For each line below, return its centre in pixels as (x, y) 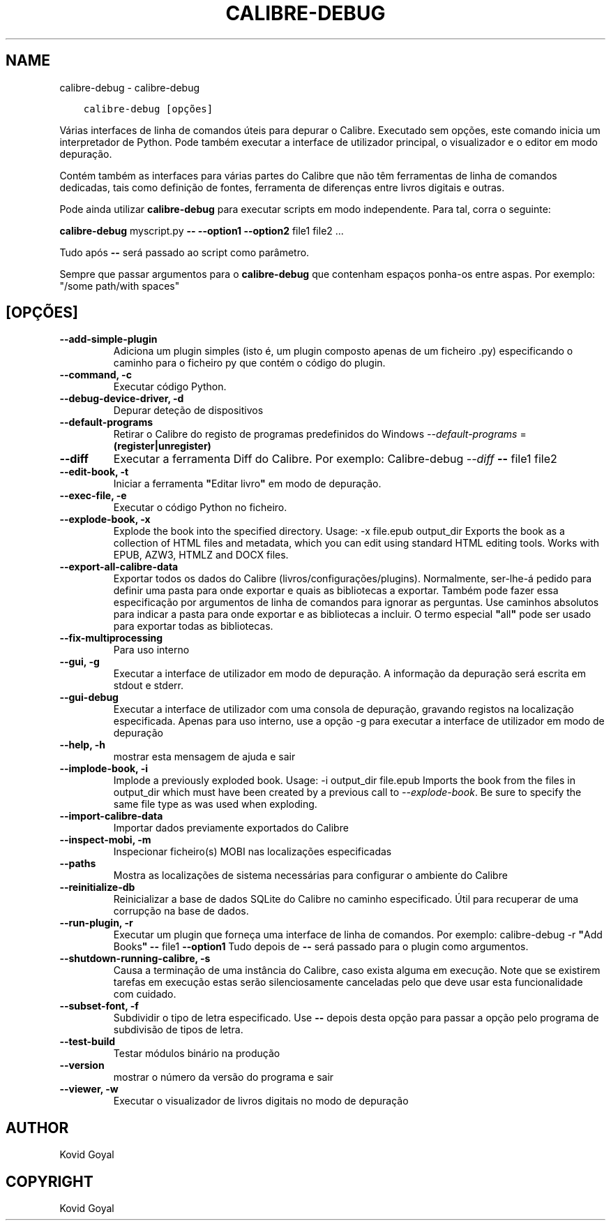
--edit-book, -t (94, 472)
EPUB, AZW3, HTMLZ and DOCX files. (201, 555)
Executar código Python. (170, 387)
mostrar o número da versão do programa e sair (224, 1077)
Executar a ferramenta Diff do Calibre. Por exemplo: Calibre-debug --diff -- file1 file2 (335, 459)
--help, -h (82, 745)
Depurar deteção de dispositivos (188, 411)
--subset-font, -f (99, 1006)
